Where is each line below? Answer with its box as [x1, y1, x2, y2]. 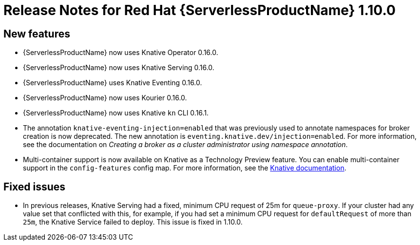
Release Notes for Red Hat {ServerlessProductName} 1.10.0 [3, 2, 396, 19]
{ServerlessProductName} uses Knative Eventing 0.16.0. [23, 78, 202, 87]
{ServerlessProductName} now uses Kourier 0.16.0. [23, 94, 187, 102]
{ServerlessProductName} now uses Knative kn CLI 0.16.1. [23, 109, 209, 117]
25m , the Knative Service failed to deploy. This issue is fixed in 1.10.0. [23, 218, 243, 226]
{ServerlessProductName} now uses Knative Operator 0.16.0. [23, 48, 218, 57]
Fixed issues [3, 180, 66, 193]
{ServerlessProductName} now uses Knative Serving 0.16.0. [23, 63, 214, 72]
